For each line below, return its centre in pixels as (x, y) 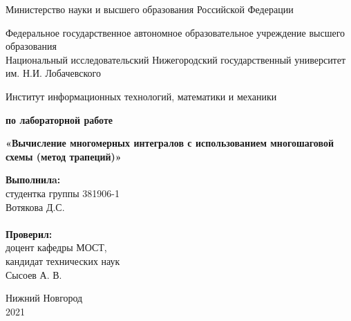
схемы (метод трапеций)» (64, 156)
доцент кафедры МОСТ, (56, 247)
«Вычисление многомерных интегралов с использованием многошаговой (170, 143)
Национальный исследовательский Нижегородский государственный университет (176, 59)
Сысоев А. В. (34, 274)
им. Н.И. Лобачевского (53, 73)
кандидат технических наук (63, 260)
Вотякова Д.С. (35, 207)
